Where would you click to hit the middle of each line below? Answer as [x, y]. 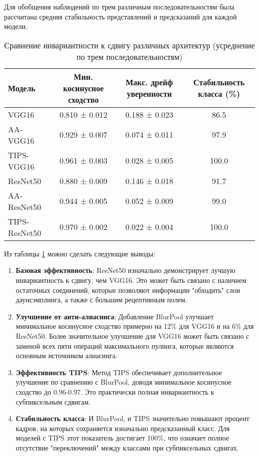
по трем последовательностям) [129, 56]
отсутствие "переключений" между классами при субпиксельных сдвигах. [127, 447]
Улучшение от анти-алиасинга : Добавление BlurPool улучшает [115, 316]
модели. [16, 26]
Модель [22, 88]
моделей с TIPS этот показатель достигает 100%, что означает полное [122, 438]
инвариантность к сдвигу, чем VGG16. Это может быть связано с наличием [131, 280]
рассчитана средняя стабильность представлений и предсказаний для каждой [121, 16]
